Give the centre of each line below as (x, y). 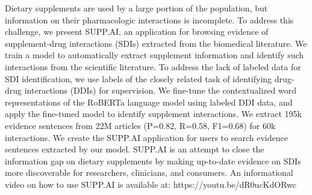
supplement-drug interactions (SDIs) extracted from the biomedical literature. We (156, 43)
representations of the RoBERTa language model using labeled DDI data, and (149, 102)
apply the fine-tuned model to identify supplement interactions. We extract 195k (153, 114)
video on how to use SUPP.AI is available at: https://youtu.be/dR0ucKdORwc (151, 184)
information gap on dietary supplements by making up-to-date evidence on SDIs (153, 160)
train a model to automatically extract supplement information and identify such (154, 55)
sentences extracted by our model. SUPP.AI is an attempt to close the (135, 149)
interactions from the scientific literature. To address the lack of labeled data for (153, 66)
